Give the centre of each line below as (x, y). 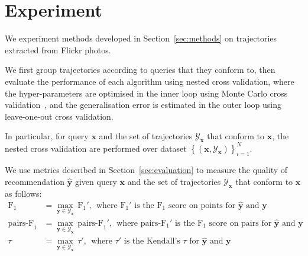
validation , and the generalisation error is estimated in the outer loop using (143, 105)
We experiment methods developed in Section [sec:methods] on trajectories (141, 38)
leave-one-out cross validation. (59, 116)
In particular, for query (47, 136)
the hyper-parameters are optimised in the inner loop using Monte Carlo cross (146, 93)
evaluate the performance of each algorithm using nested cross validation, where (150, 81)
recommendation (35, 181)
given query (96, 181)
